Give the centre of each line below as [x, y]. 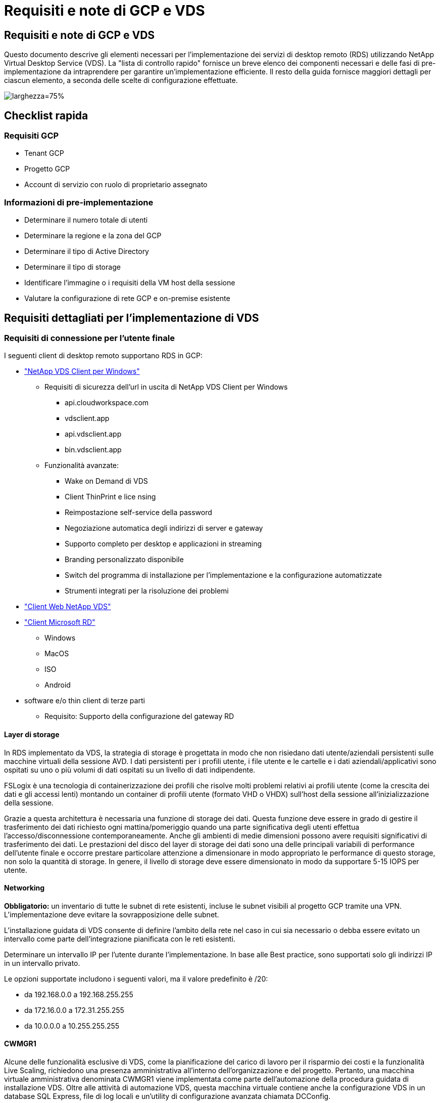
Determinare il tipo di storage [72, 267]
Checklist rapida [46, 115]
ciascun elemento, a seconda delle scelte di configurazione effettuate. [121, 80]
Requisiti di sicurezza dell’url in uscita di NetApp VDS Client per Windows [166, 387]
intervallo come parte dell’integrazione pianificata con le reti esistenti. [120, 939]
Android [58, 685]
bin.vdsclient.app [93, 450]
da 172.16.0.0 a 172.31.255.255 [74, 1010]
